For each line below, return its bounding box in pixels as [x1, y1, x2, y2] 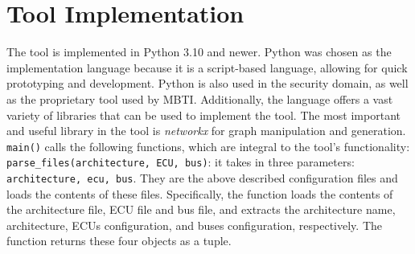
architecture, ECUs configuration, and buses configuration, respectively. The [6, 216, 383, 233]
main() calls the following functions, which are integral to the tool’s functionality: [6, 137, 410, 154]
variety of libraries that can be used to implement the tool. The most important [6, 106, 401, 123]
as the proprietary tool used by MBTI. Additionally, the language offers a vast [6, 90, 393, 107]
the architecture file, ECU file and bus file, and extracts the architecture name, [6, 201, 396, 218]
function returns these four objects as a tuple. [6, 232, 232, 249]
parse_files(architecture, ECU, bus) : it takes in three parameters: [6, 154, 355, 170]
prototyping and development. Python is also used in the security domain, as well [6, 75, 409, 92]
